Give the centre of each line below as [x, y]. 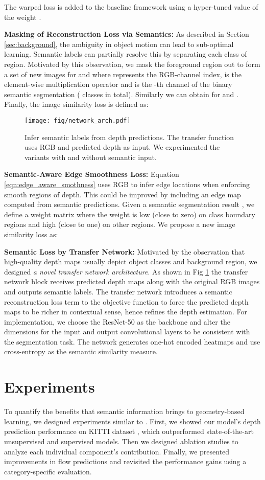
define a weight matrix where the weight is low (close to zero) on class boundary [130, 214]
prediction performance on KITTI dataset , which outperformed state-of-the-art [129, 431]
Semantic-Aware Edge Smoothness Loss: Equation [92, 174]
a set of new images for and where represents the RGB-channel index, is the [123, 74]
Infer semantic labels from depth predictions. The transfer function [129, 137]
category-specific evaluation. [48, 471]
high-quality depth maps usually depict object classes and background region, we [131, 261]
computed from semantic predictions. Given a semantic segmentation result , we [129, 204]
